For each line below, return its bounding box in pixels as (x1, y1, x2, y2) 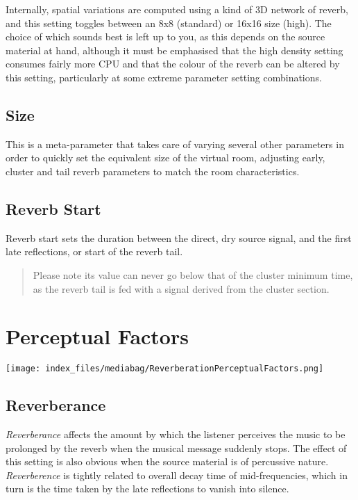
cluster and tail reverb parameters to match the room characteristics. (6, 163, 300, 178)
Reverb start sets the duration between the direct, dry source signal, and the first (6, 230, 352, 245)
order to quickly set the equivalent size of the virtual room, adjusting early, (6, 150, 325, 165)
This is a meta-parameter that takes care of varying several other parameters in (6, 136, 344, 151)
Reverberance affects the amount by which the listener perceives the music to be (6, 427, 346, 442)
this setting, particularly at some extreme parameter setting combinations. (6, 70, 322, 84)
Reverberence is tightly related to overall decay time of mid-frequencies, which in (6, 467, 348, 482)
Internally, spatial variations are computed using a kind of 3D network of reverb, (6, 2, 348, 16)
